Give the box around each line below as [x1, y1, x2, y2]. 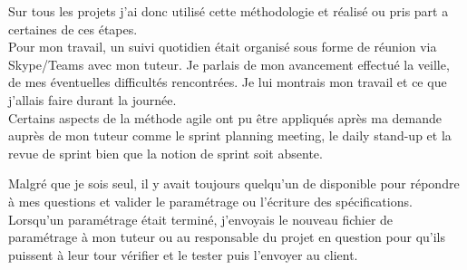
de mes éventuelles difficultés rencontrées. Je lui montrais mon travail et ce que [8, 72, 447, 92]
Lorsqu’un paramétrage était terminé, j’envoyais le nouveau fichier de [8, 209, 394, 228]
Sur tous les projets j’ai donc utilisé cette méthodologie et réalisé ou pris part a [8, 2, 449, 20]
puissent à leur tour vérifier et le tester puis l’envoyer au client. [8, 245, 358, 264]
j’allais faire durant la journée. [8, 90, 177, 109]
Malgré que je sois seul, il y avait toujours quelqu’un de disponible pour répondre [8, 174, 460, 193]
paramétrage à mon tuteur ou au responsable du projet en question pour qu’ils [8, 227, 446, 246]
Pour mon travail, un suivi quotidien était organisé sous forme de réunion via [8, 37, 437, 56]
